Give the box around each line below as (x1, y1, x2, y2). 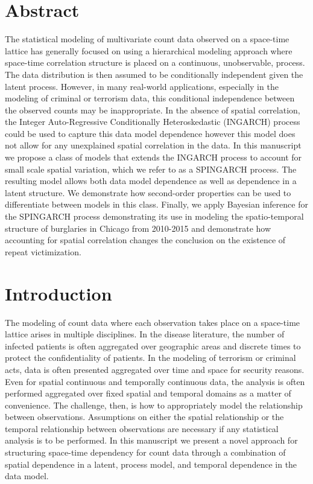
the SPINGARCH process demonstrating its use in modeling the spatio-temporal (5, 210, 304, 223)
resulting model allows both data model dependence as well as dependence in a (5, 174, 297, 187)
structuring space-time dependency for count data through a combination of (5, 446, 286, 459)
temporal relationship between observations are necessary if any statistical (5, 422, 279, 435)
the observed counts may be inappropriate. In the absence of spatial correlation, (5, 103, 300, 116)
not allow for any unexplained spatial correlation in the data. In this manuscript (5, 139, 302, 151)
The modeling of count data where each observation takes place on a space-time (5, 316, 300, 328)
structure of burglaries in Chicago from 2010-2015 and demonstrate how (5, 221, 271, 234)
